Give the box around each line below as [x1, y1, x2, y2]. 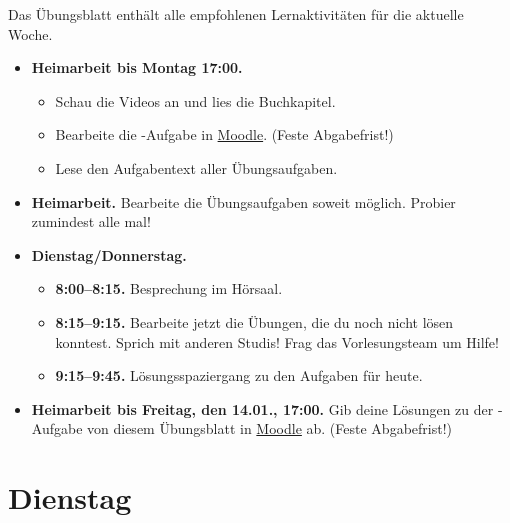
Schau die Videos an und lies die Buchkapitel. [55, 90, 336, 111]
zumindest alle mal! [31, 211, 151, 232]
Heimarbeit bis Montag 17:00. [31, 57, 243, 78]
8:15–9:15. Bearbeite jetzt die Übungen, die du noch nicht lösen [55, 311, 454, 332]
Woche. [8, 23, 53, 44]
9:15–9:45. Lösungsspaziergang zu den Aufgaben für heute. [55, 365, 423, 386]
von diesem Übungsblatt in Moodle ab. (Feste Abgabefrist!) [87, 418, 452, 439]
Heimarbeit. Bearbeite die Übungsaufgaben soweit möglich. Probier [31, 191, 456, 212]
